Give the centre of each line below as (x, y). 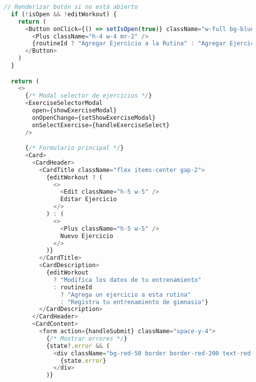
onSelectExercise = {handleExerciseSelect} (101, 125)
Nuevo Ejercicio (87, 236)
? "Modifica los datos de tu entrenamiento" (127, 280)
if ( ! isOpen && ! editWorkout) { (64, 14)
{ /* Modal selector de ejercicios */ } (88, 96)
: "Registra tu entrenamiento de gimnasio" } (134, 302)
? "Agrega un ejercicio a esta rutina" (126, 295)
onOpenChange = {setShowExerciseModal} (94, 118)
